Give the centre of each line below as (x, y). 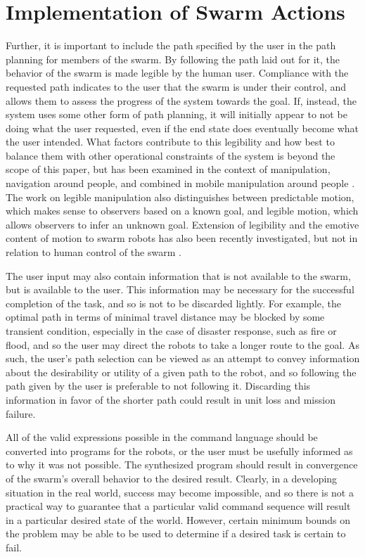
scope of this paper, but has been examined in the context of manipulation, (168, 169)
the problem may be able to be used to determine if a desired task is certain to (176, 533)
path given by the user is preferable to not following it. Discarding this (158, 386)
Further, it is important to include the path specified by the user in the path (171, 45)
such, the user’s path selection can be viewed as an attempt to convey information (183, 358)
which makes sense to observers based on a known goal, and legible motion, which (182, 211)
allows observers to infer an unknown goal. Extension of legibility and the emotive (182, 224)
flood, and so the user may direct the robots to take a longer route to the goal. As (182, 344)
